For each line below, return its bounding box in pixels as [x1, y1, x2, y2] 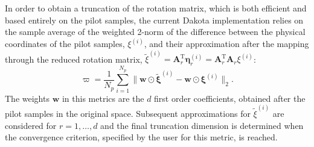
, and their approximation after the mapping [144, 37, 309, 50]
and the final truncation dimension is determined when [100, 119, 304, 131]
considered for [5, 119, 57, 131]
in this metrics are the [62, 92, 144, 104]
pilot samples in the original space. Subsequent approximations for [5, 107, 251, 120]
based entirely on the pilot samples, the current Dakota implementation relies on [5, 13, 304, 26]
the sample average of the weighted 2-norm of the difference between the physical [5, 25, 306, 38]
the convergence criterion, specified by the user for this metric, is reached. [5, 131, 278, 143]
